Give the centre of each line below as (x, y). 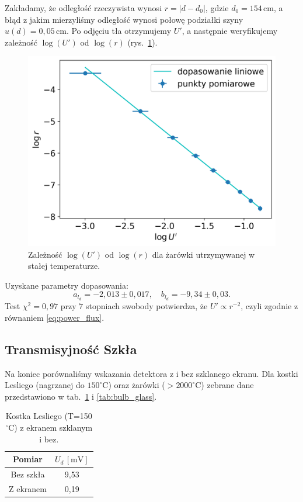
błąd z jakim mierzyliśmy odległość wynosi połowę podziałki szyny (124, 19)
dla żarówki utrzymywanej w (203, 254)
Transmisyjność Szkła (71, 349)
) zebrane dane (227, 385)
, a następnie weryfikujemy (230, 31)
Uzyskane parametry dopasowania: (67, 285)
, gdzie (217, 8)
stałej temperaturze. (64, 266)
